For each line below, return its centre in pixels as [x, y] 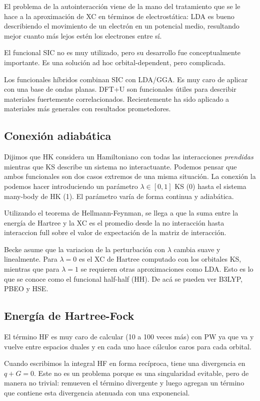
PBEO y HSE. [26, 288]
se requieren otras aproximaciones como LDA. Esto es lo [167, 269]
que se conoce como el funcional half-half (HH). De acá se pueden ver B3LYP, [123, 278]
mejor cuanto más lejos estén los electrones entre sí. [83, 35]
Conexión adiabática [58, 136]
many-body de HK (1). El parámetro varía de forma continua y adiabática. [119, 196]
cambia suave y [197, 249]
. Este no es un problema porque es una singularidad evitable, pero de [141, 373]
